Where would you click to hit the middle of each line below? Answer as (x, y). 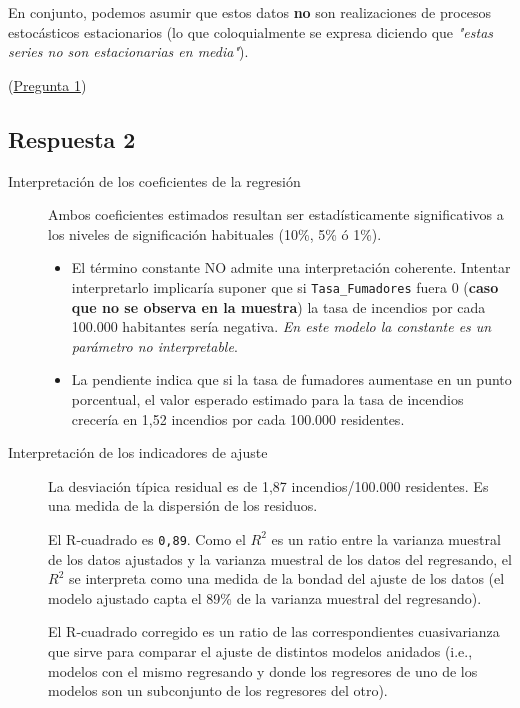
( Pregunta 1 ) (47, 84)
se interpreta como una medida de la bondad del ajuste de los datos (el (286, 578)
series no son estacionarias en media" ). (128, 51)
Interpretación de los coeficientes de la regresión (154, 180)
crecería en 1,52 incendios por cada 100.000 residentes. (238, 418)
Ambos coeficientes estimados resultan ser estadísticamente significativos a (276, 214)
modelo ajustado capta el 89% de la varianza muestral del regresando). (265, 597)
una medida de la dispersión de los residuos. (183, 505)
